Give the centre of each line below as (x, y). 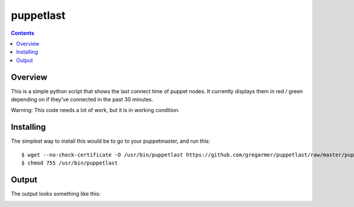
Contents (23, 33)
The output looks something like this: (56, 194)
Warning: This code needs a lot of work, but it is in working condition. (95, 110)
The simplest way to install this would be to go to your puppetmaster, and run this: (111, 141)
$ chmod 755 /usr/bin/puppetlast (70, 163)
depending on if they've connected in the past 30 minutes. (82, 100)
